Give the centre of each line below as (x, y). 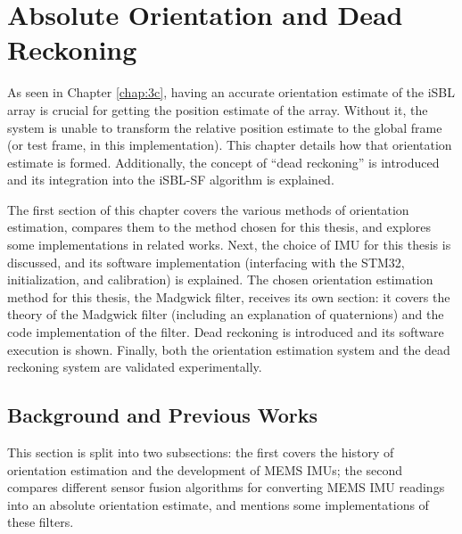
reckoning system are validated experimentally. (135, 367)
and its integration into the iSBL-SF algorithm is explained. (171, 180)
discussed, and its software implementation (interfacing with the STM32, (206, 262)
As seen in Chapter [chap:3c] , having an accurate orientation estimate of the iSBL (231, 92)
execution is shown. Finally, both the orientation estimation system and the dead (229, 349)
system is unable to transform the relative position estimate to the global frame (225, 127)
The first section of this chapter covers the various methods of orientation (208, 209)
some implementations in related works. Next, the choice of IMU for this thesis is (229, 245)
